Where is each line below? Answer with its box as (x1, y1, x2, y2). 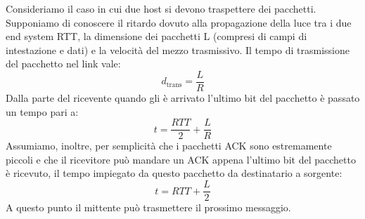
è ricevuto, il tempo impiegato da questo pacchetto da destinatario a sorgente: (6, 166, 342, 180)
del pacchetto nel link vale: (6, 56, 121, 71)
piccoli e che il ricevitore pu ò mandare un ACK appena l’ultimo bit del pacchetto (6, 152, 356, 166)
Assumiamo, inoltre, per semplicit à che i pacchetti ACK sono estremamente (6, 138, 332, 153)
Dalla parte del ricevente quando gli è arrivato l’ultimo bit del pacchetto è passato (6, 91, 360, 105)
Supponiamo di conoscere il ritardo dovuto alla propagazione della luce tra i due (6, 15, 352, 29)
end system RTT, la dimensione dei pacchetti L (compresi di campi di (6, 29, 307, 44)
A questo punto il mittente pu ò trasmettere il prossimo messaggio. (6, 200, 291, 215)
